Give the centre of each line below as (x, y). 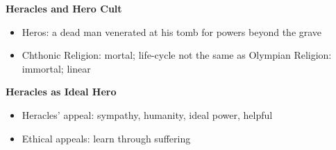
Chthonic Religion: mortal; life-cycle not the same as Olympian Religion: (177, 55)
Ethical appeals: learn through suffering (106, 138)
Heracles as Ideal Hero (61, 92)
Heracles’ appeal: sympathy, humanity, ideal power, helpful (147, 114)
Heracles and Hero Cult (64, 8)
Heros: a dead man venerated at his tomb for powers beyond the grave (172, 31)
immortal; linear (56, 68)
